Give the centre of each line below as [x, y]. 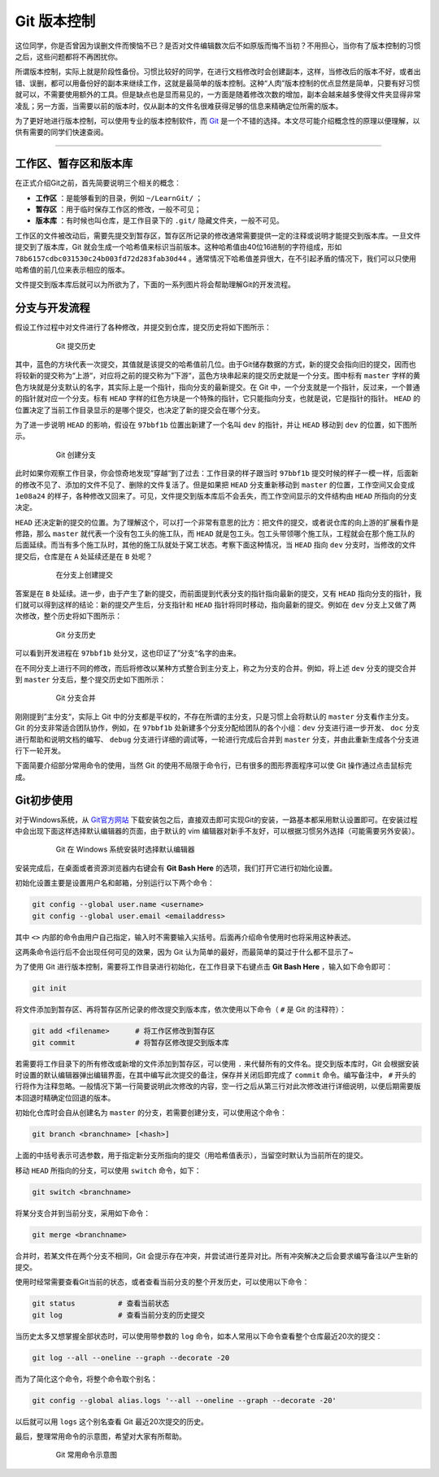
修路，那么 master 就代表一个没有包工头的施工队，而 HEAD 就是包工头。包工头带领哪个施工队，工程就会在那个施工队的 [215, 534]
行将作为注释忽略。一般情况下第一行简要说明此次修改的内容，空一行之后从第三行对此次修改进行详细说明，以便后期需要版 [218, 1087]
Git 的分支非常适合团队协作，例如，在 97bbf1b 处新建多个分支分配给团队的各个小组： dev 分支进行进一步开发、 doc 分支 [217, 728]
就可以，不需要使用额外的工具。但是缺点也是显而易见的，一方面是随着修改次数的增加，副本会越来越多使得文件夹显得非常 [218, 94]
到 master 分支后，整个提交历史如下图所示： [91, 679]
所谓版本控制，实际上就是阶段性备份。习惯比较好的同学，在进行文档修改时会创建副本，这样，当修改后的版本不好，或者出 [218, 72]
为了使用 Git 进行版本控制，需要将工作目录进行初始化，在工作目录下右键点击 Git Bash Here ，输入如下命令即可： [204, 967]
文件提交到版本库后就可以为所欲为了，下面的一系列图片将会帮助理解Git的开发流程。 [155, 285]
